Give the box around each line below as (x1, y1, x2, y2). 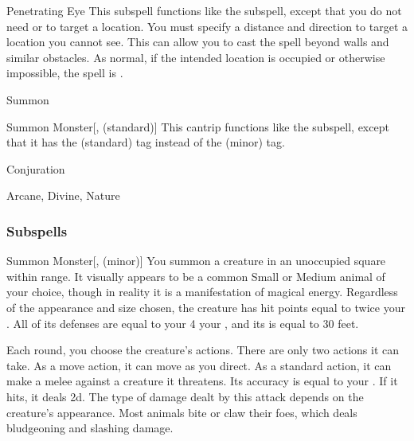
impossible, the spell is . (6, 64, 123, 81)
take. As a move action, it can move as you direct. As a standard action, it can (6, 357, 392, 373)
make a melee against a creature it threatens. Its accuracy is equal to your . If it (6, 373, 398, 389)
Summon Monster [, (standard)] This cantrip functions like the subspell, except (6, 118, 389, 135)
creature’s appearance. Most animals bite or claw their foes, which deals (6, 404, 357, 420)
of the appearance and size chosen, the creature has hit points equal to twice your (6, 299, 405, 315)
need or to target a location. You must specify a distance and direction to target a (6, 18, 408, 34)
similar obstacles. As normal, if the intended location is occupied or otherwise (6, 49, 385, 65)
